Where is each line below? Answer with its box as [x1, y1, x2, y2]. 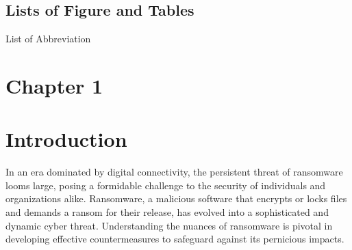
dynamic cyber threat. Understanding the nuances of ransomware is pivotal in [5, 218, 333, 232]
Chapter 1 [5, 71, 103, 99]
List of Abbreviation [5, 31, 91, 46]
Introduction [5, 125, 127, 153]
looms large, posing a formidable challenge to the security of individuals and [5, 178, 326, 192]
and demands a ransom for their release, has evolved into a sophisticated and [5, 205, 329, 219]
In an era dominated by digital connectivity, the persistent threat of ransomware [5, 165, 343, 179]
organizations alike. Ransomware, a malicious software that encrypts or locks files [5, 191, 347, 206]
